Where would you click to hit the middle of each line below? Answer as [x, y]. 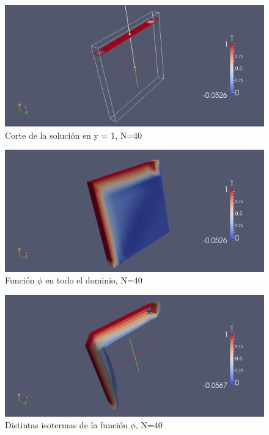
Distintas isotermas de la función [66, 425]
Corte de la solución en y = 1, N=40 [74, 135]
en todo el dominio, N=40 [94, 280]
